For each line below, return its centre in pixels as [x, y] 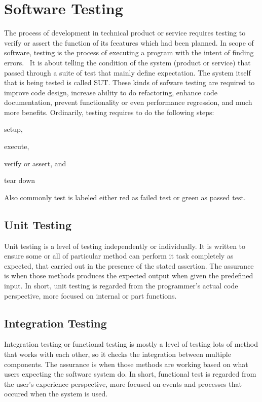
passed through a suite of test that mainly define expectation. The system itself [127, 72]
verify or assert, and [35, 163]
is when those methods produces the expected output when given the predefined [129, 276]
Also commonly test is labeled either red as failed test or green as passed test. [125, 197]
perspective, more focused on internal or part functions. [90, 295]
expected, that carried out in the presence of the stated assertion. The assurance [129, 265]
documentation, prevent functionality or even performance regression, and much [128, 102]
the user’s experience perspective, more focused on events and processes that [123, 383]
